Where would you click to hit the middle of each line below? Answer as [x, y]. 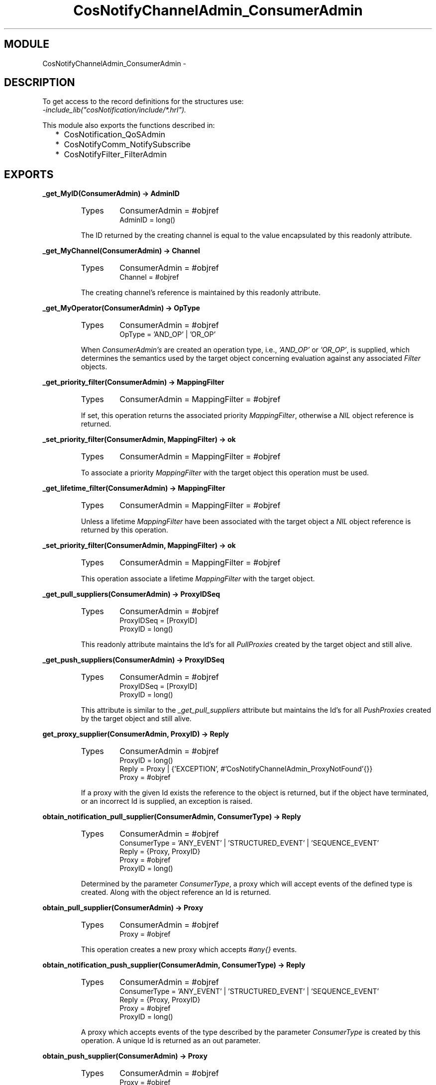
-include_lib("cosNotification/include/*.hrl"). [114, 110]
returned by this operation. [124, 530]
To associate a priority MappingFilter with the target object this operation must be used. [225, 473]
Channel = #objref [149, 277]
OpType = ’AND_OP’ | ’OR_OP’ [168, 334]
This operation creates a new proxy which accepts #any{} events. [189, 950]
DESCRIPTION [40, 83]
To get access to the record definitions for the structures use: [143, 102]
